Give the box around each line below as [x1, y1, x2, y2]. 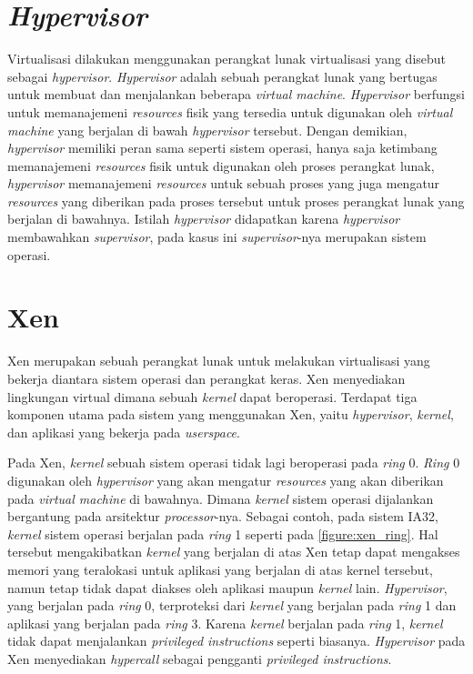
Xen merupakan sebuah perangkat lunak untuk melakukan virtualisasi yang [7, 351, 430, 370]
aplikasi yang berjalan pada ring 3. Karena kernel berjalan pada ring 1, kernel [7, 613, 443, 632]
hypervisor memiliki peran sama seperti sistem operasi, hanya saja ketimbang [7, 138, 438, 157]
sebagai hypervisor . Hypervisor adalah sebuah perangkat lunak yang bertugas [7, 66, 438, 86]
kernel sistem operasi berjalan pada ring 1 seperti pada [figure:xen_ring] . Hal [7, 524, 438, 543]
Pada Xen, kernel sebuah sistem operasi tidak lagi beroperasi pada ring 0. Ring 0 [7, 453, 460, 472]
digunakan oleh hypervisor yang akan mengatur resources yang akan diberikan [7, 470, 444, 489]
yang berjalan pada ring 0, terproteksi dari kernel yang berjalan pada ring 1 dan [7, 596, 457, 615]
